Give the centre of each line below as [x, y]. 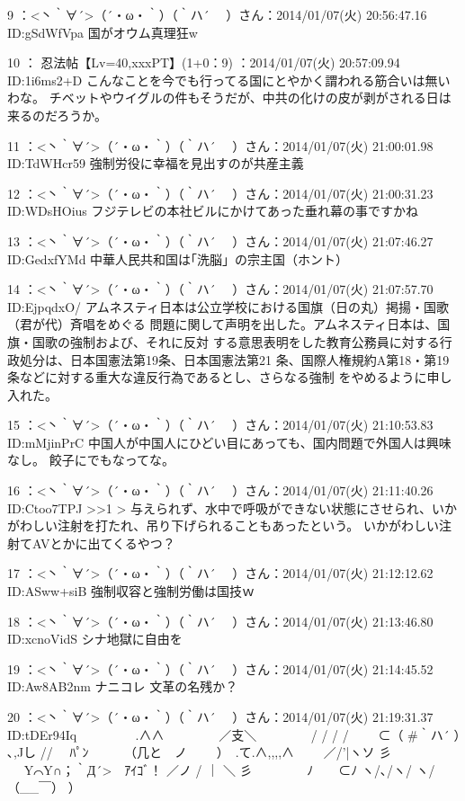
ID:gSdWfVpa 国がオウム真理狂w [103, 32]
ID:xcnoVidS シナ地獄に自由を [95, 639]
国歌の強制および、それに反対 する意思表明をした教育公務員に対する [236, 341]
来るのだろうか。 [57, 115]
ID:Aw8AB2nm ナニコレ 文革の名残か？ [123, 686]
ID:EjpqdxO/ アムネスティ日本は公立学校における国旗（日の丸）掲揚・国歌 [228, 306]
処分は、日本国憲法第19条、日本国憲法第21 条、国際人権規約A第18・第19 [234, 359]
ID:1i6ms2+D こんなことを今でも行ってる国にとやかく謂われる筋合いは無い [229, 80]
